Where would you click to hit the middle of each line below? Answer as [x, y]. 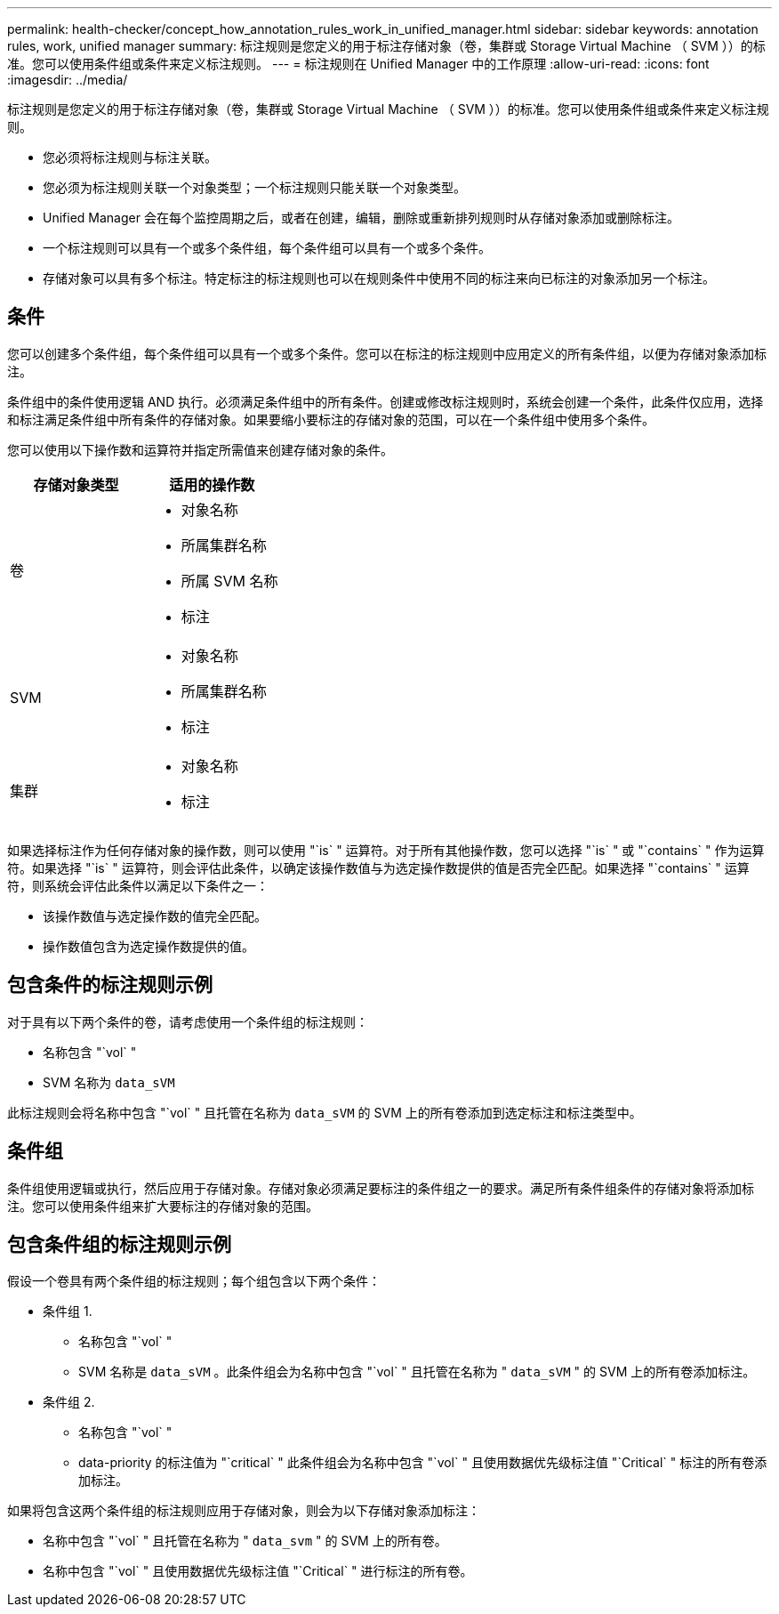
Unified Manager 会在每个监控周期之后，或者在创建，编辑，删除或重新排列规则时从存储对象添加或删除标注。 [361, 218]
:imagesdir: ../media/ [68, 80]
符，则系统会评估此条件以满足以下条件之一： [138, 885]
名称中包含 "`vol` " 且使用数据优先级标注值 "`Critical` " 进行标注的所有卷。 [258, 1571]
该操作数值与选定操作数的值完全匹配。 [155, 916]
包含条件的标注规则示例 [110, 985]
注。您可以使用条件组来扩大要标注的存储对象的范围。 [163, 1206]
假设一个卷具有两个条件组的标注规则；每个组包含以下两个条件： [194, 1281]
